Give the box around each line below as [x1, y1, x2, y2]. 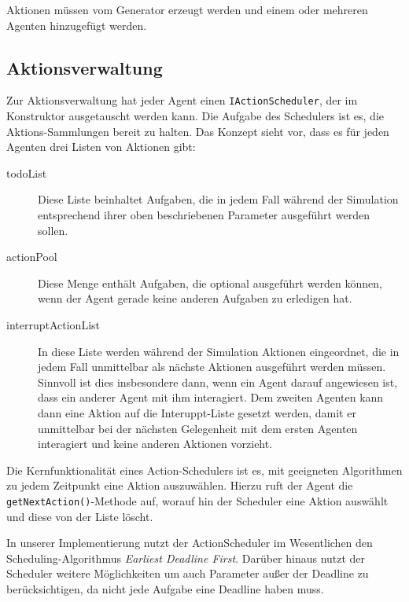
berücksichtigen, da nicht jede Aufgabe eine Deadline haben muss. [6, 580, 324, 596]
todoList [6, 164, 47, 181]
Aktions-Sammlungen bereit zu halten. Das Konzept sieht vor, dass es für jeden [6, 123, 389, 139]
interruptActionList [6, 316, 100, 332]
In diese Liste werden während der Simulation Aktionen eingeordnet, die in [38, 343, 400, 359]
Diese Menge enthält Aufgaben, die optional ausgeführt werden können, [38, 274, 382, 291]
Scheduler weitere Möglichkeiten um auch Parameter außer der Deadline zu [6, 565, 369, 582]
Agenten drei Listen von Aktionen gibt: [6, 138, 196, 155]
